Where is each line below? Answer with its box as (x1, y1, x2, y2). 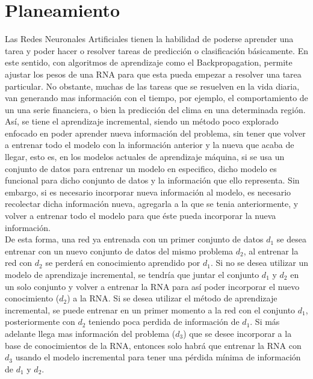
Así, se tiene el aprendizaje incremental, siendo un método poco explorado (5, 115, 279, 128)
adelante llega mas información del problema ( (5, 327, 176, 339)
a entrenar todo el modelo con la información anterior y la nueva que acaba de (5, 138, 294, 151)
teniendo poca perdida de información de (88, 315, 240, 328)
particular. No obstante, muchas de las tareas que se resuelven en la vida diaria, (5, 79, 300, 92)
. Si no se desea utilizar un (211, 256, 308, 269)
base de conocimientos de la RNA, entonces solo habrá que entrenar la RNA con (5, 339, 302, 351)
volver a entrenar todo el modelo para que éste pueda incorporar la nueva (5, 209, 276, 222)
